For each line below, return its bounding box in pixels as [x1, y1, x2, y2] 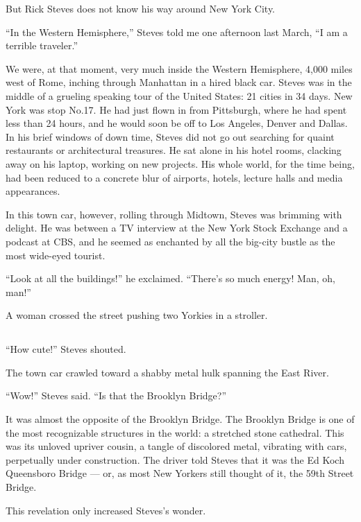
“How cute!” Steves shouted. [6, 342, 126, 356]
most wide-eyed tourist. [6, 247, 106, 262]
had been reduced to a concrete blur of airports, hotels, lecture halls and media [6, 170, 343, 184]
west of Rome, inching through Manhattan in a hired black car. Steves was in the [6, 75, 352, 89]
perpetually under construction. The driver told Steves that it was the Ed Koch [6, 452, 344, 467]
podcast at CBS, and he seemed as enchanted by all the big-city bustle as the [6, 234, 335, 248]
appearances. [6, 184, 60, 198]
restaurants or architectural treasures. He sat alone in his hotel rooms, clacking [6, 143, 342, 157]
